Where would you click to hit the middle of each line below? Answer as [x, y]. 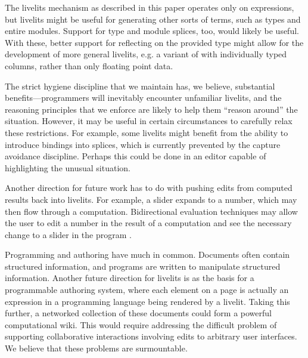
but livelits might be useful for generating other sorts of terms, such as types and [153, 19]
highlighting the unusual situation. [68, 167]
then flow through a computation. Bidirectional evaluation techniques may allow [151, 211]
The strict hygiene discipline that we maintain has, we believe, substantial [140, 86]
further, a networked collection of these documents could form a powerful [138, 313]
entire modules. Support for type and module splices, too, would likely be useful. [152, 31]
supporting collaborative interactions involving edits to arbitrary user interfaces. [151, 336]
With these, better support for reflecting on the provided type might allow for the [154, 42]
